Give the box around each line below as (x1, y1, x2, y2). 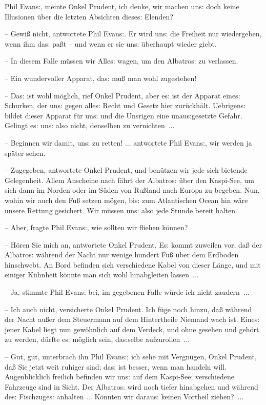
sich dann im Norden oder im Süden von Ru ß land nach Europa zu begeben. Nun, (5, 185, 260, 195)
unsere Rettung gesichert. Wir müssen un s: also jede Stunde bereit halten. (5, 205, 237, 215)
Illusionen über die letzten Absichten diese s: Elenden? (5, 11, 173, 22)
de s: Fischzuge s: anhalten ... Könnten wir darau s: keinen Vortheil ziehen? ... (5, 391, 244, 402)
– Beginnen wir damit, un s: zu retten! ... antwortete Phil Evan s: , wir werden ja (5, 137, 252, 148)
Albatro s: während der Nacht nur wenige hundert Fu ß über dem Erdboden (5, 249, 239, 260)
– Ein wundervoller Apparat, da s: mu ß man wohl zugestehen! (5, 72, 197, 83)
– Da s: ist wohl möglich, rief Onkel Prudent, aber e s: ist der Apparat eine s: (5, 90, 240, 100)
